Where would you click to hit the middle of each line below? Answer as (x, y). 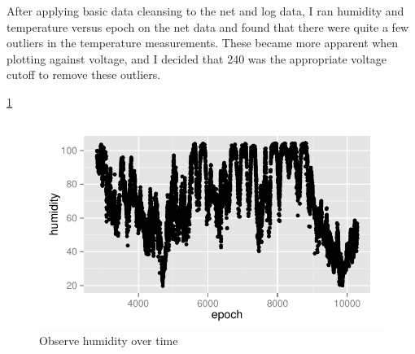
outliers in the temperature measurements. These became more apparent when (203, 43)
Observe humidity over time (109, 340)
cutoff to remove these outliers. (84, 74)
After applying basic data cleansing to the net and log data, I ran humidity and (205, 11)
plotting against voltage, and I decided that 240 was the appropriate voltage (197, 58)
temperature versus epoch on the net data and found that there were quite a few (208, 26)
